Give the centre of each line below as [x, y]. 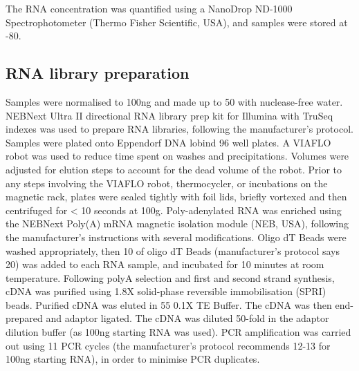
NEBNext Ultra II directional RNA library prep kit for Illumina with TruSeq [169, 115]
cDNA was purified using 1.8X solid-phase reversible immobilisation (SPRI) [166, 291]
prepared [24, 318]
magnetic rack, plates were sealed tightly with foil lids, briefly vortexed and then [176, 197]
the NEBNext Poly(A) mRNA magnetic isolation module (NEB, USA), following [177, 223]
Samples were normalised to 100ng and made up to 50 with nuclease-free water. [174, 101]
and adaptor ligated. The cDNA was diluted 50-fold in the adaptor [187, 318]
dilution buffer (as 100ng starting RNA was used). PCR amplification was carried [178, 332]
